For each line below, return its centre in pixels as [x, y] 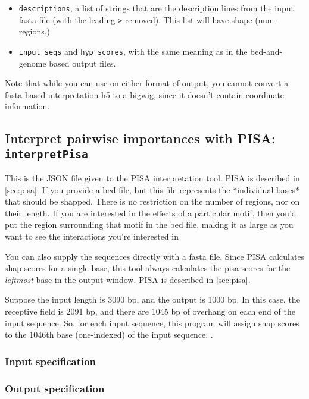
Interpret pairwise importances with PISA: [140, 138]
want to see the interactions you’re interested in [92, 236]
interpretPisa [46, 154]
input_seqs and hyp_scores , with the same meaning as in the [133, 51]
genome [32, 63]
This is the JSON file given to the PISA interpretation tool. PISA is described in [152, 178]
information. [27, 106]
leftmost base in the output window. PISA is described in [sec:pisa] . [128, 279]
